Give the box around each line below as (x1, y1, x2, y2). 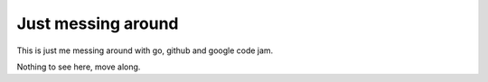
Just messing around (16, 14, 179, 33)
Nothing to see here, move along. (16, 61, 141, 72)
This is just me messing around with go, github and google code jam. (16, 45, 274, 56)
